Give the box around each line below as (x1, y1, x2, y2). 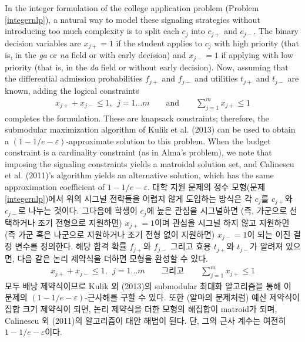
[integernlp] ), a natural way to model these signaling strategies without (5, 13, 260, 25)
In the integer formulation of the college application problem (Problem (5, 2, 259, 13)
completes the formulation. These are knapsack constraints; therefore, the (5, 111, 269, 124)
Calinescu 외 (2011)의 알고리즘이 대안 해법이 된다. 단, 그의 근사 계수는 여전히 (5, 314, 286, 326)
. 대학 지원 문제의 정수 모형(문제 (147, 181, 266, 193)
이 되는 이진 (247, 228, 291, 241)
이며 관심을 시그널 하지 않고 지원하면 (154, 216, 290, 228)
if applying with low (221, 49, 293, 61)
